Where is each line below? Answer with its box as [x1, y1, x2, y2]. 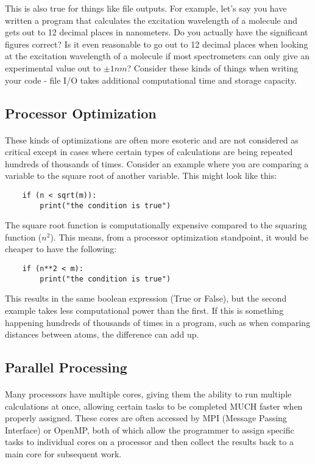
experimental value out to [5, 61, 101, 74]
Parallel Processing [5, 358, 127, 377]
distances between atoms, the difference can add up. [5, 328, 199, 341]
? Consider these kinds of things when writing [127, 61, 299, 74]
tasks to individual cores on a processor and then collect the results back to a [5, 435, 294, 448]
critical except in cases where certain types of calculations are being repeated [5, 145, 293, 158]
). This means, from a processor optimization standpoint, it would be [50, 230, 309, 243]
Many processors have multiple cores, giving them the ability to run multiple [5, 388, 292, 401]
